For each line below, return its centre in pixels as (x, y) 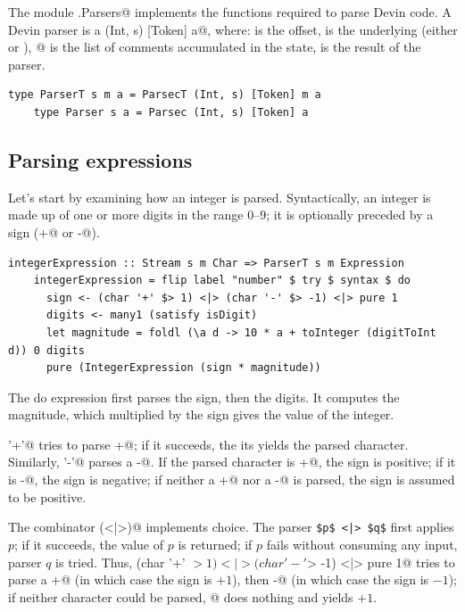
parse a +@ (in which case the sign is (110, 579)
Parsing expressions (100, 159)
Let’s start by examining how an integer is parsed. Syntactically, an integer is (220, 197)
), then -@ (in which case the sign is (331, 579)
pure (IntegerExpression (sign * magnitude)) (183, 368)
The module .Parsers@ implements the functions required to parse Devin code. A (230, 12)
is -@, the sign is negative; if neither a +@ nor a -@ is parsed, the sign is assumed (232, 480)
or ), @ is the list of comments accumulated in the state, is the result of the (215, 47)
